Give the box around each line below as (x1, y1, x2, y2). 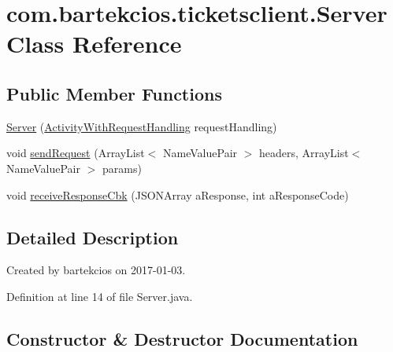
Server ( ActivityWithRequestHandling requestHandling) (6, 118, 277, 134)
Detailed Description (6, 225, 179, 249)
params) (102, 159, 142, 176)
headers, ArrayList (259, 145, 349, 161)
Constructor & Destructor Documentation (6, 326, 358, 350)
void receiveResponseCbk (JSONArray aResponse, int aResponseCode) (6, 186, 349, 203)
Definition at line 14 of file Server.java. (6, 288, 193, 304)
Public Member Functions (6, 81, 222, 105)
